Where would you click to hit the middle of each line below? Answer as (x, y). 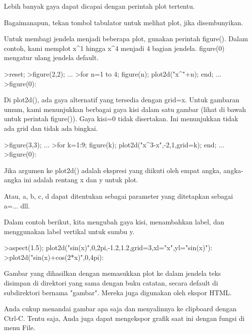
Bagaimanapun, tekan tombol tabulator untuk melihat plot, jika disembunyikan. (124, 22)
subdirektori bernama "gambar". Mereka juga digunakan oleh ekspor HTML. (118, 292)
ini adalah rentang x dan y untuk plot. (81, 180)
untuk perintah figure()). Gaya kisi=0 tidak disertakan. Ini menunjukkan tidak (121, 119)
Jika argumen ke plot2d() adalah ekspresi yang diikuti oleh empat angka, (113, 170)
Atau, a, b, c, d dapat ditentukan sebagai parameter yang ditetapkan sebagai (118, 196)
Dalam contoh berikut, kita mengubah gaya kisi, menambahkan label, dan (114, 222)
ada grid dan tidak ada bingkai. (51, 128)
